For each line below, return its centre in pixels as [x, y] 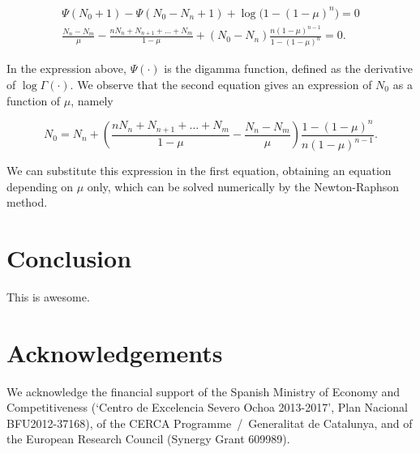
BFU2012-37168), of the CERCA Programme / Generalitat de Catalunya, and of [210, 423]
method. [27, 202]
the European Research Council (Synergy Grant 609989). [148, 439]
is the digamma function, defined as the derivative [288, 68]
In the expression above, [66, 68]
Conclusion [69, 257]
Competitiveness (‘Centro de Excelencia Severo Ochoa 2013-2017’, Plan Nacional [207, 407]
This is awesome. [48, 296]
